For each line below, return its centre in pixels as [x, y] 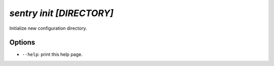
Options [22, 43]
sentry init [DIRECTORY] [61, 13]
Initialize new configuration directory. [48, 28]
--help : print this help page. [52, 54]
